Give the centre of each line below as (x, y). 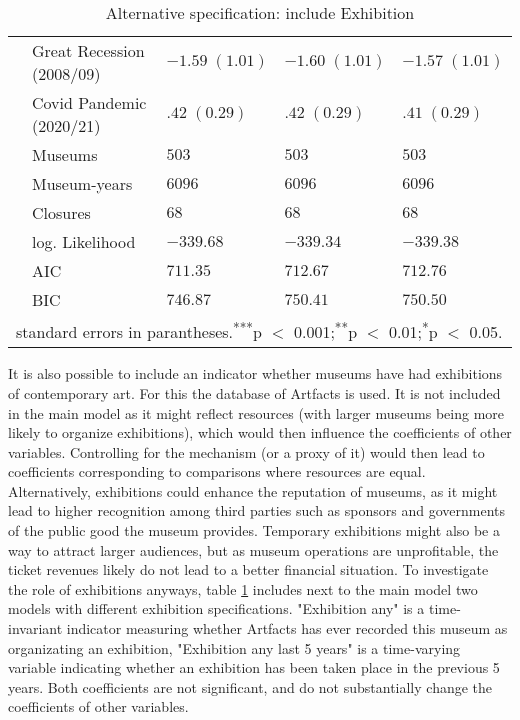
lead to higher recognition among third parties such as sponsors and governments (256, 510)
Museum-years (82, 183)
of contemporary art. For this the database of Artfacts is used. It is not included (254, 392)
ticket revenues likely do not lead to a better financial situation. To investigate (248, 569)
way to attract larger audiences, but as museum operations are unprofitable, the (253, 549)
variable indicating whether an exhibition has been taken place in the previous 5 (254, 667)
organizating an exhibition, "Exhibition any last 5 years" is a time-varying (234, 647)
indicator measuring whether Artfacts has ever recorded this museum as (287, 628)
